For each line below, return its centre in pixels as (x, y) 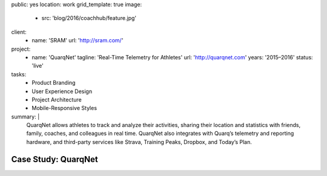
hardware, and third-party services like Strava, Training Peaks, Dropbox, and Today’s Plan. (139, 142)
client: (19, 32)
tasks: (19, 74)
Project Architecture (57, 99)
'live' (38, 66)
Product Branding (54, 83)
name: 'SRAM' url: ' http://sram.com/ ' (78, 41)
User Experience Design (62, 91)
